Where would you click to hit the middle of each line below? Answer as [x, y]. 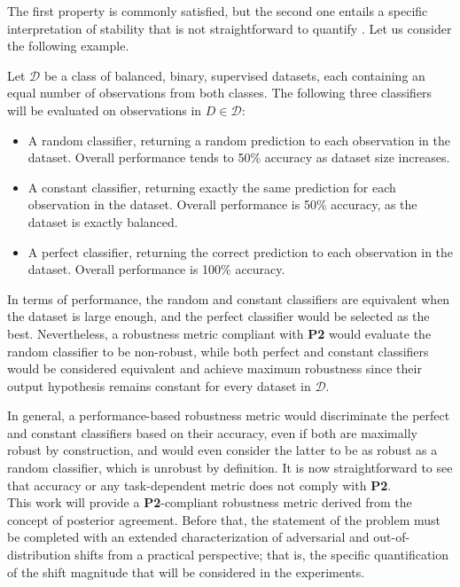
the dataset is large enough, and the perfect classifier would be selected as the [218, 316]
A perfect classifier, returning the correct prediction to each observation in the [241, 251]
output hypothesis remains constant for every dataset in [159, 385]
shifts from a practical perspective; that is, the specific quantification [262, 555]
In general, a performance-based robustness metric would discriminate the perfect [229, 415]
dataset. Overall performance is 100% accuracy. [156, 269]
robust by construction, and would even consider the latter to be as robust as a [222, 450]
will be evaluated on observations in [105, 110]
